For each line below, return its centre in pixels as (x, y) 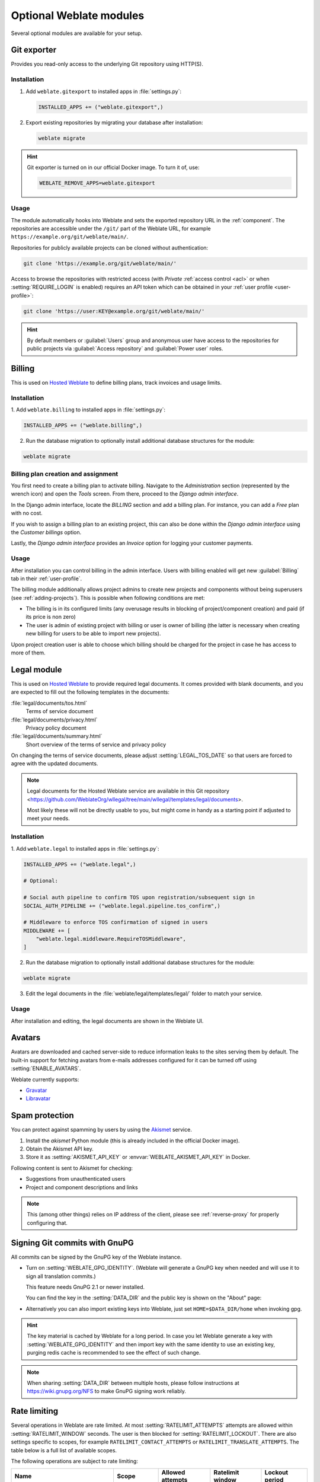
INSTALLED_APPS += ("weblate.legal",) (80, 864)
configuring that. (47, 1223)
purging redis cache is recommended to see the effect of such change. (114, 1353)
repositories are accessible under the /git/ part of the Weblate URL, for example (111, 229)
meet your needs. (49, 819)
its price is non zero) (51, 617)
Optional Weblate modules (78, 15)
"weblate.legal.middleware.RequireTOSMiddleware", (111, 939)
